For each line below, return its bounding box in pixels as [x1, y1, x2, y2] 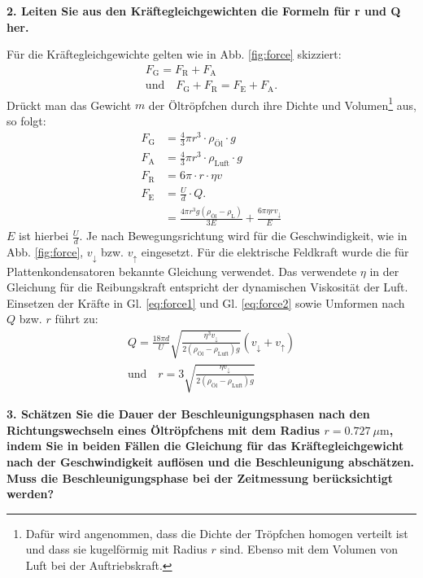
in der [369, 262, 399, 279]
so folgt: [7, 112, 46, 129]
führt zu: [55, 310, 98, 327]
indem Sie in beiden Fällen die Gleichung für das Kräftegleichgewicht [7, 437, 404, 454]
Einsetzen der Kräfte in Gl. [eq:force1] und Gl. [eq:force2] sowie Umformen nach [7, 294, 405, 311]
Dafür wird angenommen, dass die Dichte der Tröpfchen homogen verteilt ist [25, 524, 408, 541]
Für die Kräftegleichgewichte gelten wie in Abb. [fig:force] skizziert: [7, 46, 342, 63]
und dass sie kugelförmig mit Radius [25, 541, 207, 558]
